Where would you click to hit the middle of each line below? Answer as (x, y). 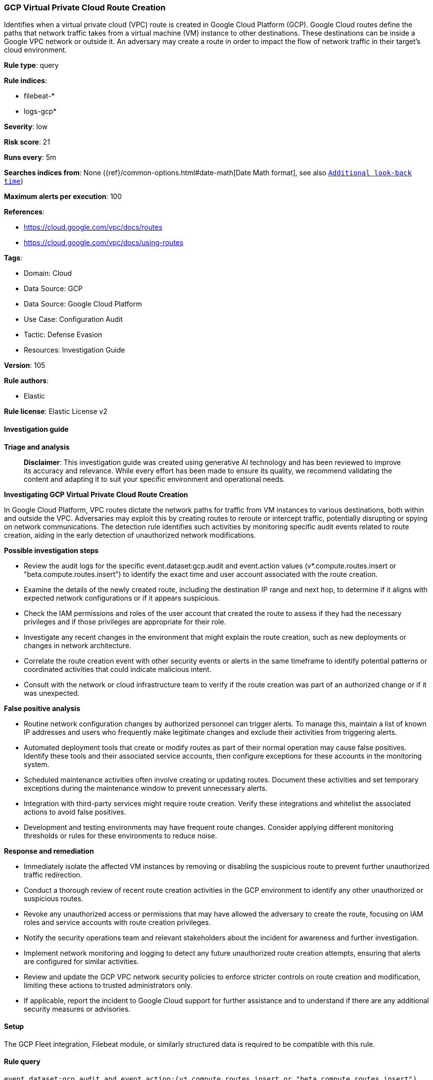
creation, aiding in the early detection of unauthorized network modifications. (130, 535)
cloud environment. (36, 50)
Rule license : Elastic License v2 (56, 411)
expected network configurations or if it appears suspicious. (122, 598)
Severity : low (26, 127)
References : (24, 212)
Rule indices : (25, 81)
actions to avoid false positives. (75, 812)
